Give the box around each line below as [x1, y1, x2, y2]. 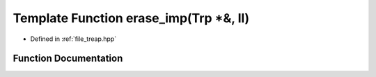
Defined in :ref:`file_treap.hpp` [30, 35, 117, 43]
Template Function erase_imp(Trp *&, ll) [13, 10, 250, 26]
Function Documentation [13, 53, 123, 65]
